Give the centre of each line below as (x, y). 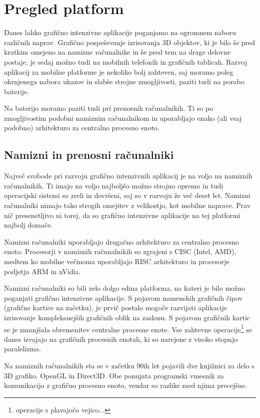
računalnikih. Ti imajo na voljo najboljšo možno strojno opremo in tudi (114, 185)
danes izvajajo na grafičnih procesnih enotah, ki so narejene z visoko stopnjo (121, 339)
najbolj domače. (28, 225)
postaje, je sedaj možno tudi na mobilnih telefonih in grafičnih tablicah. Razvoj (126, 61)
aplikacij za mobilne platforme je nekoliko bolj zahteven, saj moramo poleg (119, 71)
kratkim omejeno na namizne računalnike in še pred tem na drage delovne (117, 52)
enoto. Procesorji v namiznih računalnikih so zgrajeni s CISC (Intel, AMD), (120, 251)
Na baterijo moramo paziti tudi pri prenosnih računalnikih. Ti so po (109, 108)
